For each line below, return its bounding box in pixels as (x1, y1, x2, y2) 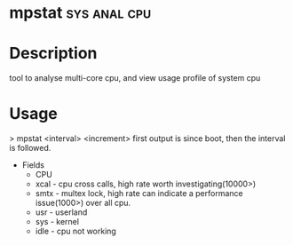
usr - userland (35, 207, 88, 217)
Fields (21, 160, 44, 170)
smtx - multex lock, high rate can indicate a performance (35, 188, 243, 199)
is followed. (9, 143, 51, 154)
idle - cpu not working (35, 225, 117, 237)
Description (9, 43, 98, 64)
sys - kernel (35, 217, 80, 227)
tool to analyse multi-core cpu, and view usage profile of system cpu (9, 73, 261, 83)
